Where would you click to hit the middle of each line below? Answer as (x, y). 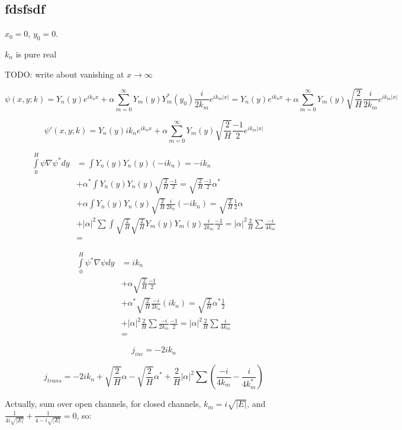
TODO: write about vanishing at (65, 74)
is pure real (36, 54)
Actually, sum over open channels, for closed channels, (103, 404)
